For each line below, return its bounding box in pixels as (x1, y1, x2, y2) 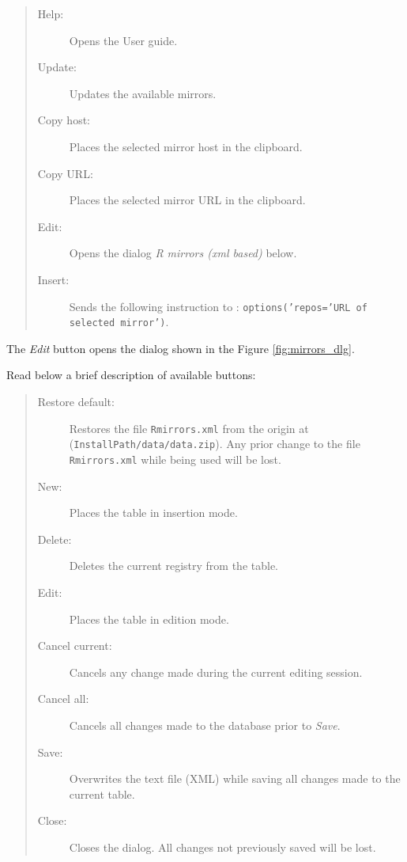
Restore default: (37, 393, 115, 410)
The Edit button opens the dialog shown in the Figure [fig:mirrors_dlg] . (6, 340, 355, 356)
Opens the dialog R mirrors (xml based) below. (69, 245, 297, 261)
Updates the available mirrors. (69, 85, 217, 101)
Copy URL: (37, 165, 93, 181)
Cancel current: (37, 637, 112, 654)
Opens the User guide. (69, 32, 178, 48)
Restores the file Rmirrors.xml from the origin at (69, 420, 309, 436)
